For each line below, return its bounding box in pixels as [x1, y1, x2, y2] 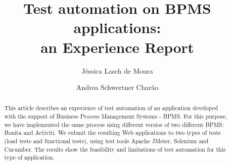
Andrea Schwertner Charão [76, 82, 158, 92]
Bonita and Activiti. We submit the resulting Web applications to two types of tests [4, 128, 221, 137]
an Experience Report [40, 37, 194, 57]
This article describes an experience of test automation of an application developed [4, 104, 218, 112]
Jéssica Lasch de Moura [81, 65, 153, 76]
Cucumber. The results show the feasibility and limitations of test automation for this [4, 145, 226, 153]
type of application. [4, 153, 54, 162]
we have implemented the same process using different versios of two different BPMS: [4, 120, 224, 128]
